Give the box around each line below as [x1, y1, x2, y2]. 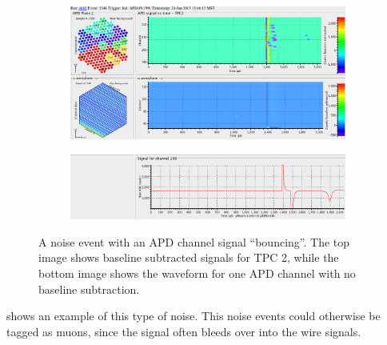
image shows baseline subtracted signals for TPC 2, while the [38, 249, 339, 266]
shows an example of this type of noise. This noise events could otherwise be [6, 307, 381, 324]
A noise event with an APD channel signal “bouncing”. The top [38, 233, 350, 250]
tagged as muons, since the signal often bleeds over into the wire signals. [6, 323, 361, 339]
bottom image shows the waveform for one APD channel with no [38, 265, 356, 281]
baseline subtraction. [38, 280, 140, 297]
